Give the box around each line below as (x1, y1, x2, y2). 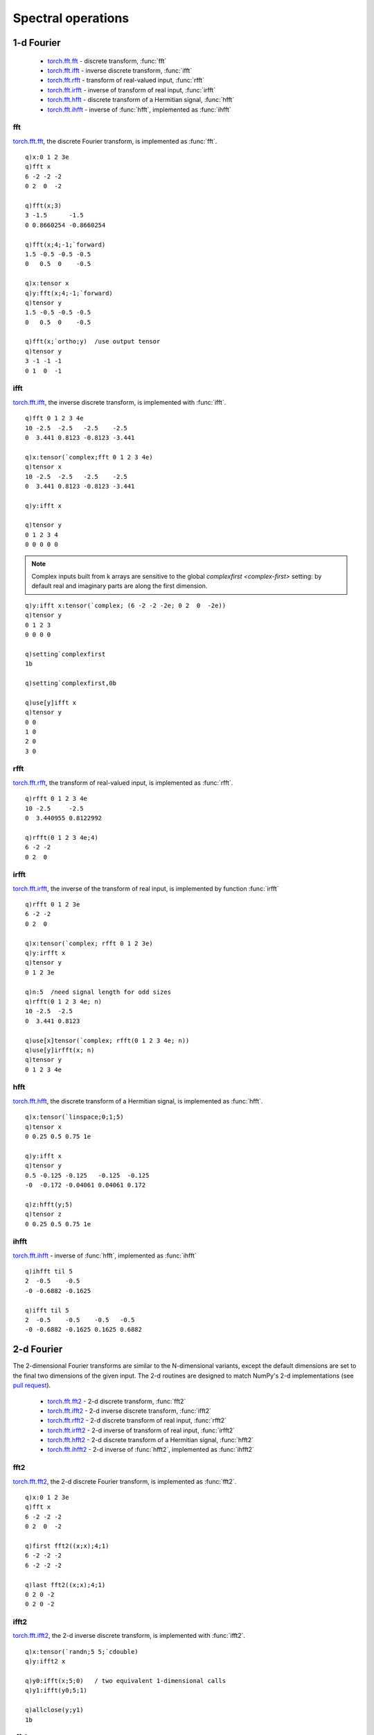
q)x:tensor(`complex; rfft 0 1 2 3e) (25, 939, 154, 947)
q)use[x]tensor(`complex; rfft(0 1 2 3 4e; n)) (25, 1036, 190, 1044)
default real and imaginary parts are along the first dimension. (31, 582, 208, 590)
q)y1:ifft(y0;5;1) (25, 1686, 88, 1695)
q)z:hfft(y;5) (25, 1201, 73, 1208)
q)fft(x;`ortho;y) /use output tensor (25, 337, 161, 346)
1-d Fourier (12, 37, 62, 49)
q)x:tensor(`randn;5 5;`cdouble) (25, 1648, 139, 1655)
